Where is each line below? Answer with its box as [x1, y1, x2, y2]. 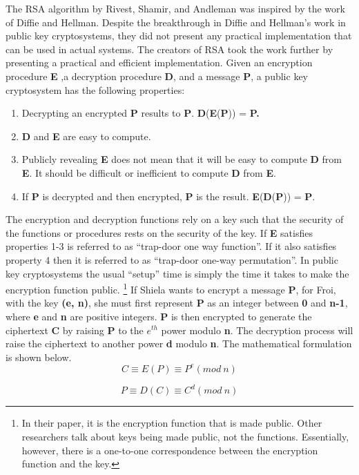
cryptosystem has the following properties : [6, 82, 185, 97]
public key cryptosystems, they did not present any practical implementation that [6, 28, 352, 43]
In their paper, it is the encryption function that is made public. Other [21, 416, 322, 430]
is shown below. [6, 349, 72, 364]
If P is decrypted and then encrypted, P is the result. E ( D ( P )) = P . [21, 188, 316, 203]
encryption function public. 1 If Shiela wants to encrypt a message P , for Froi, [6, 280, 336, 296]
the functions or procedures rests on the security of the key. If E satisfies [6, 225, 313, 240]
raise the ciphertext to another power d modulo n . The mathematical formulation [6, 336, 352, 351]
